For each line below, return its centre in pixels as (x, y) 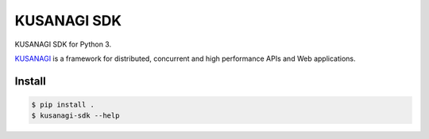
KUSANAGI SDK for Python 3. (63, 44)
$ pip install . (63, 104)
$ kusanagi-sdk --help (75, 116)
